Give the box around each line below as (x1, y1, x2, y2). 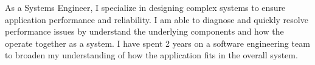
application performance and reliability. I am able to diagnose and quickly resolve (5, 13, 308, 26)
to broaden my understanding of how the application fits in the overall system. (5, 49, 298, 61)
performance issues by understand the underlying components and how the (5, 25, 284, 38)
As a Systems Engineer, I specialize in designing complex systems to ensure (5, 1, 286, 13)
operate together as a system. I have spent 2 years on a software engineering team (5, 36, 310, 49)
